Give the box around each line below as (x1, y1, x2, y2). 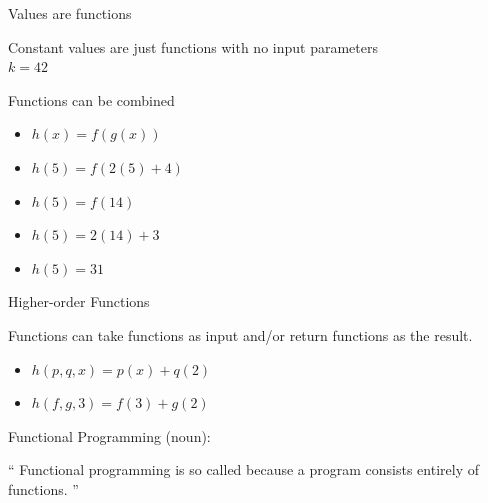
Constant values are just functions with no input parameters (8, 36, 378, 57)
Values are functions (8, 3, 132, 23)
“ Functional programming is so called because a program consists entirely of (8, 459, 480, 480)
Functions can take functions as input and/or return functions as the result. (8, 324, 473, 345)
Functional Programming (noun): (8, 425, 211, 446)
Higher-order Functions (8, 291, 150, 312)
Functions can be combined (8, 89, 175, 110)
